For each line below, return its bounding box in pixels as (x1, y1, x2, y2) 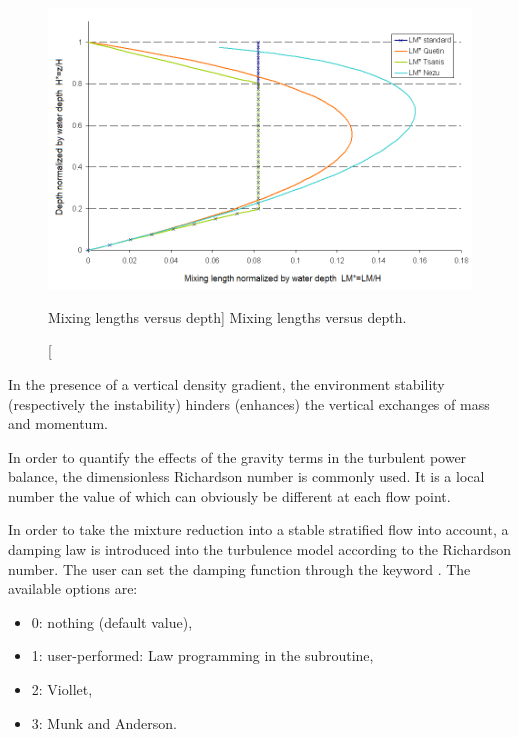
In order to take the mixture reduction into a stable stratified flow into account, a (8, 519, 509, 540)
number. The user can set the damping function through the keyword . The (8, 558, 471, 579)
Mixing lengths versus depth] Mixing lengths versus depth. (48, 306, 407, 327)
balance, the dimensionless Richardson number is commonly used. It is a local (8, 466, 485, 487)
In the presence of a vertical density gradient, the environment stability (8, 373, 445, 394)
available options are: (8, 578, 138, 599)
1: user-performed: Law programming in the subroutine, (31, 645, 374, 666)
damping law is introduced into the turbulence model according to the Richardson (8, 539, 511, 560)
